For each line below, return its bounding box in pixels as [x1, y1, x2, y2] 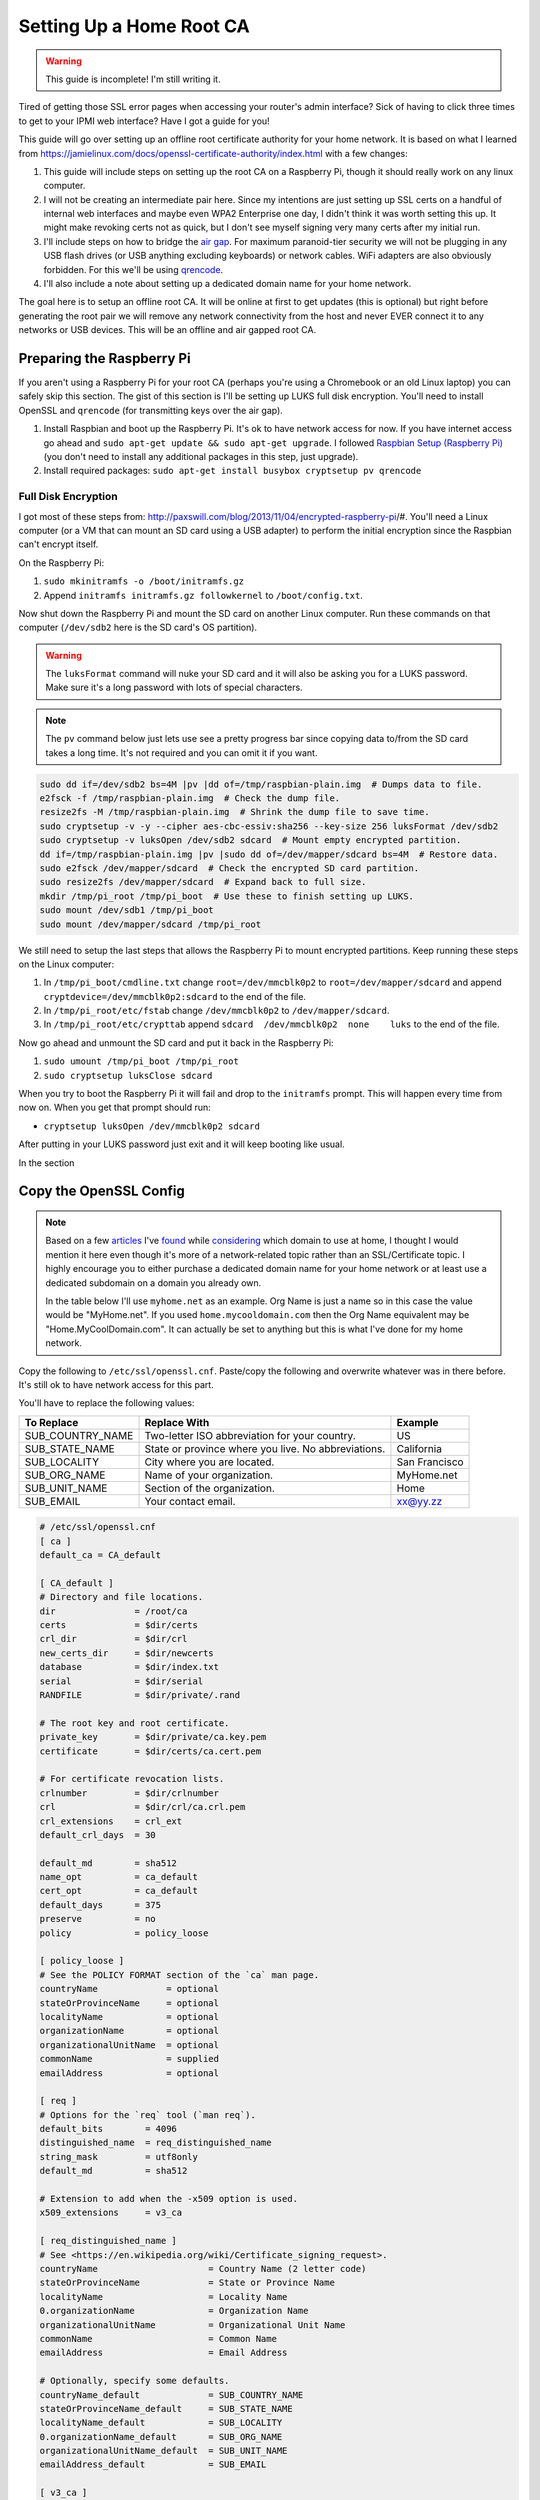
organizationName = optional [39, 2025, 220, 2037]
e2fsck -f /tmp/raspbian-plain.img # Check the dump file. [39, 793, 341, 804]
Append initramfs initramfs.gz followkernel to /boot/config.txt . [43, 589, 364, 601]
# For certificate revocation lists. [39, 1773, 225, 1785]
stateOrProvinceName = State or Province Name [39, 2277, 335, 2289]
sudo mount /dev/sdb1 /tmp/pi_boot [39, 905, 214, 916]
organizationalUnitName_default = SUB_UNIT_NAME [39, 2445, 288, 2457]
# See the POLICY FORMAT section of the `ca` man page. [39, 1969, 320, 1980]
